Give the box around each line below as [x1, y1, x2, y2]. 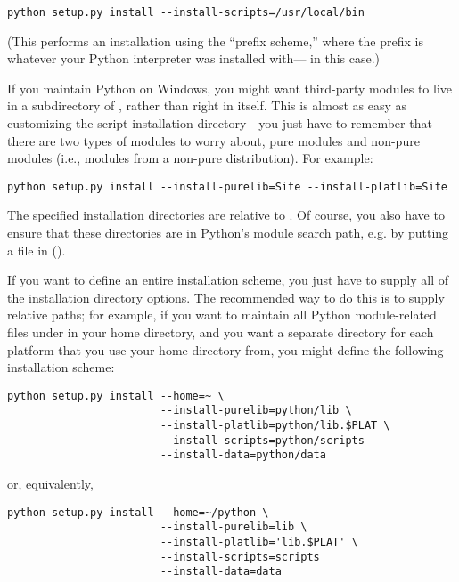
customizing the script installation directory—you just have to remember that [7, 114, 432, 133]
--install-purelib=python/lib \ [160, 404, 352, 417]
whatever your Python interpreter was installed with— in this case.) [7, 49, 380, 68]
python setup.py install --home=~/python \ [7, 505, 269, 519]
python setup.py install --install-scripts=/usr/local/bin [7, 6, 365, 19]
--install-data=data [160, 565, 282, 578]
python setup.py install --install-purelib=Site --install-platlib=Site [7, 180, 447, 193]
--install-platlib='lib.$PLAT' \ [160, 536, 358, 548]
